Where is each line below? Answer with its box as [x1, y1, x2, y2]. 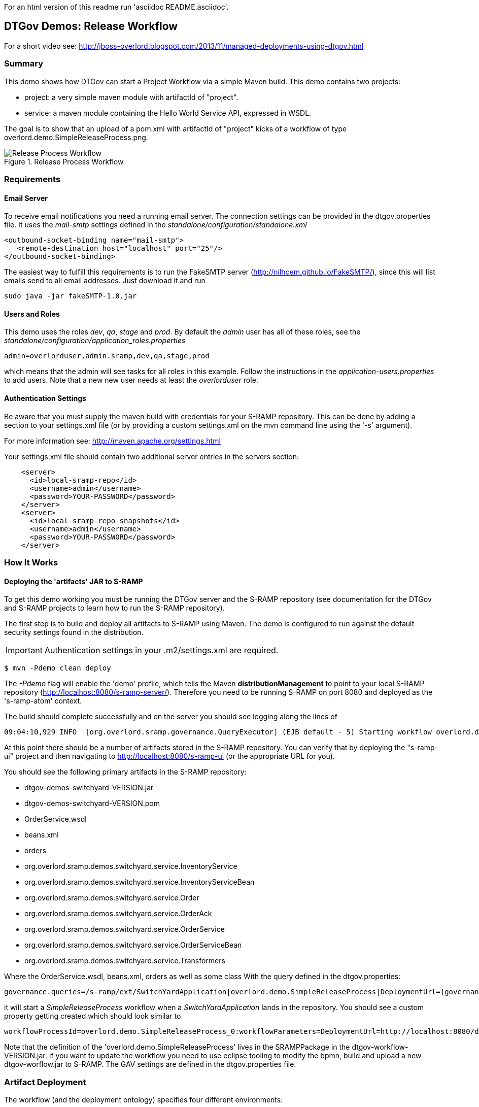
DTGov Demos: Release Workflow [4, 20, 178, 33]
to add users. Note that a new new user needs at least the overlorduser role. [4, 376, 258, 385]
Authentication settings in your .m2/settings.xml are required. [44, 645, 279, 656]
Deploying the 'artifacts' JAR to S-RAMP [4, 577, 143, 586]
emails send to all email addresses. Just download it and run [4, 276, 206, 285]
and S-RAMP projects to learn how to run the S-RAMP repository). [4, 603, 225, 613]
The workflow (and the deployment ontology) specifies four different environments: [4, 1095, 283, 1104]
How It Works [4, 557, 58, 567]
